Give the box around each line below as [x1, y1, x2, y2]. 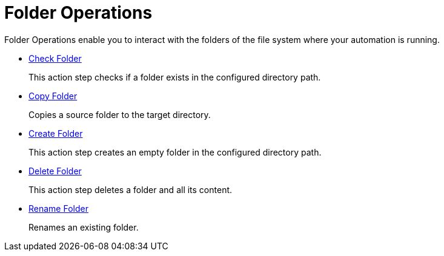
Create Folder [28, 128, 83, 139]
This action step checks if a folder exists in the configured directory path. [28, 71, 321, 82]
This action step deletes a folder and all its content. [28, 184, 233, 195]
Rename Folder [28, 203, 88, 214]
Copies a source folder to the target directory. [28, 109, 211, 120]
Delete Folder [28, 165, 82, 176]
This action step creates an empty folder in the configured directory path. [28, 146, 322, 157]
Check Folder [28, 53, 82, 64]
